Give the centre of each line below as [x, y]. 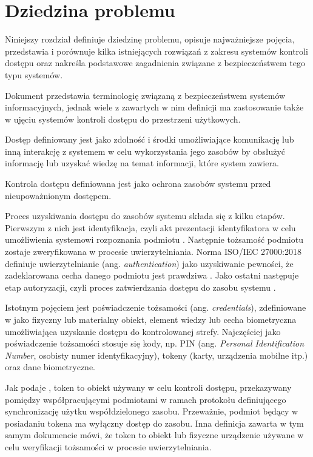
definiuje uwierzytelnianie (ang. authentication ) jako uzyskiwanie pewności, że [149, 263]
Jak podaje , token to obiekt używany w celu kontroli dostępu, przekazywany [148, 387]
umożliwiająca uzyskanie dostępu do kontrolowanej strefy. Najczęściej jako [143, 331]
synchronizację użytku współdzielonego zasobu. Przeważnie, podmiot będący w [152, 411]
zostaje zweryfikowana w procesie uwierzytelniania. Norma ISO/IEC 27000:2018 [153, 252]
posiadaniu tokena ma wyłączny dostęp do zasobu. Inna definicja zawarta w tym [154, 423]
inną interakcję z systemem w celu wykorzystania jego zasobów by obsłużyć [145, 151]
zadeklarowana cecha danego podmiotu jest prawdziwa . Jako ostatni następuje [152, 275]
